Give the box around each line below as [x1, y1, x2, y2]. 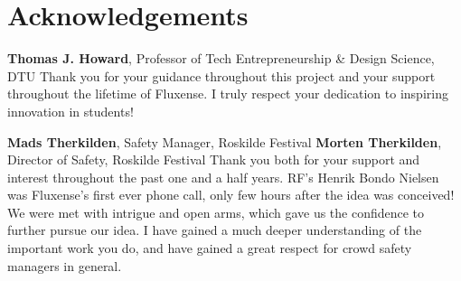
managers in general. [7, 256, 122, 275]
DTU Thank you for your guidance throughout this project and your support [7, 66, 436, 85]
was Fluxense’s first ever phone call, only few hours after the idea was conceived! [7, 185, 455, 204]
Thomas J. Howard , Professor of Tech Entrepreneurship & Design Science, [7, 49, 435, 68]
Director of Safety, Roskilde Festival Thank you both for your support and [7, 150, 420, 169]
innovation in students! [7, 101, 134, 120]
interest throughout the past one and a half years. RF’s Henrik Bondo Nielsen [7, 167, 439, 186]
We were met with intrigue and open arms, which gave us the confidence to [7, 202, 425, 221]
